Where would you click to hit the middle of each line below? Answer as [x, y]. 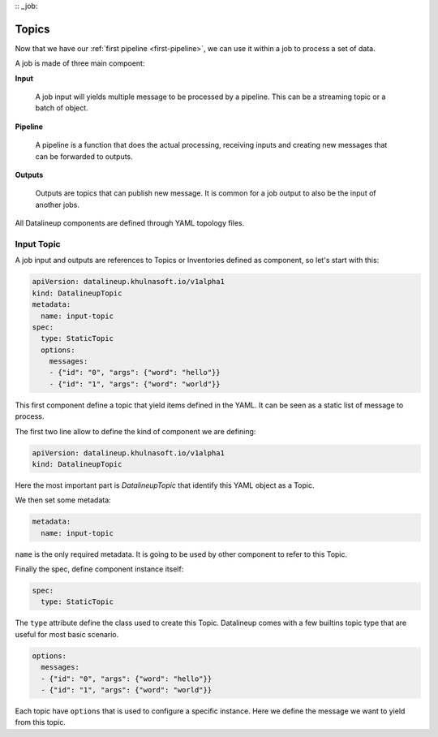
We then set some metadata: [63, 500]
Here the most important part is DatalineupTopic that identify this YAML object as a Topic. [165, 485]
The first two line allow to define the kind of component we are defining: [135, 431]
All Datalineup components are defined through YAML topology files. [130, 223]
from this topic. [41, 722]
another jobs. [58, 205]
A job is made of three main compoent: [80, 63]
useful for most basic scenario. [67, 634]
